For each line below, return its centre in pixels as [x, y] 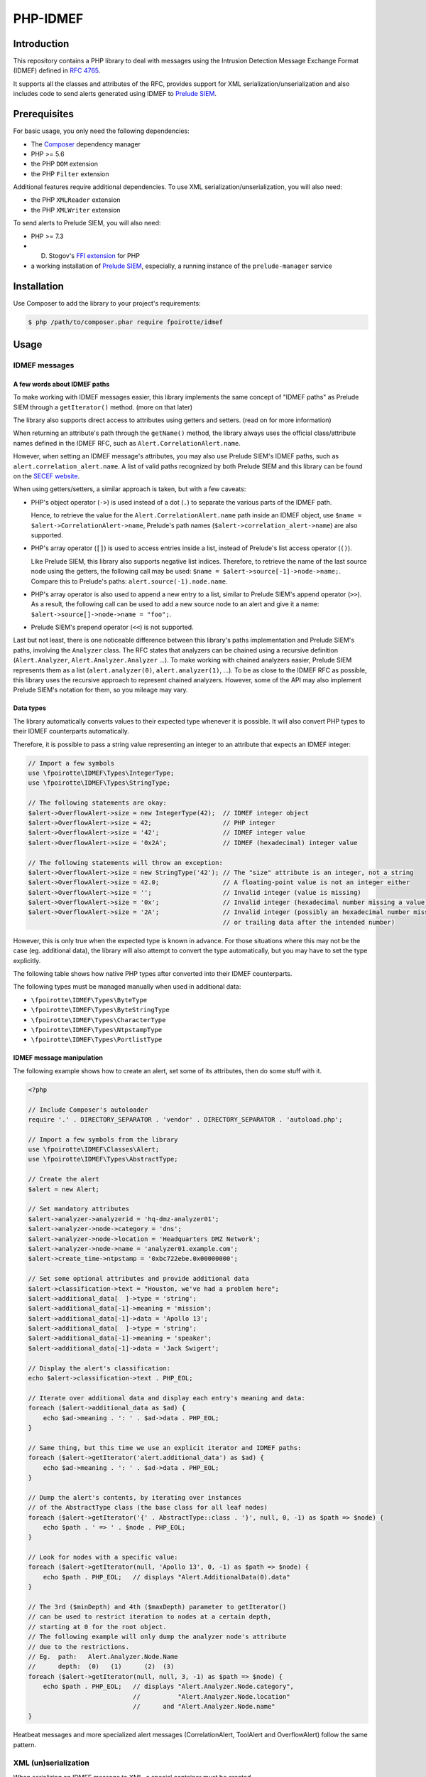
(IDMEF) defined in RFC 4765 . [57, 70]
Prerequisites [43, 114]
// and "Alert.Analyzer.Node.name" [204, 1706]
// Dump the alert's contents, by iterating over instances [135, 1497]
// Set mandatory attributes [79, 1209]
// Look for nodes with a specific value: [103, 1557]
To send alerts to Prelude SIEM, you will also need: [87, 223]
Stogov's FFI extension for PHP [94, 256]
